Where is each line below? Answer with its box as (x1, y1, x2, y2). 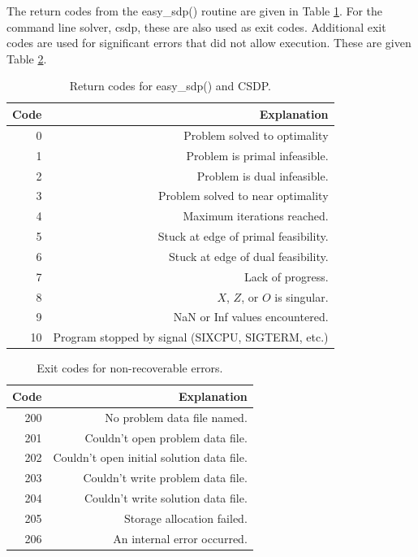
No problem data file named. (105, 408, 248, 425)
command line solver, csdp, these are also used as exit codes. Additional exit (6, 18, 386, 35)
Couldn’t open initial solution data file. (53, 449, 248, 466)
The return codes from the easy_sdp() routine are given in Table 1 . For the (6, 2, 383, 19)
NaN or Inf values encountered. (173, 308, 329, 325)
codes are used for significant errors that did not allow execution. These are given (6, 34, 412, 51)
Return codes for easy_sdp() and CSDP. (69, 77, 271, 94)
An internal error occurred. (113, 529, 248, 546)
